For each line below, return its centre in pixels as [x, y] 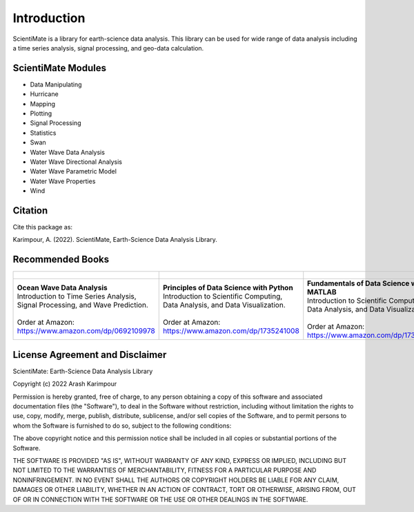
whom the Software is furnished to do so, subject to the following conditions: [122, 426]
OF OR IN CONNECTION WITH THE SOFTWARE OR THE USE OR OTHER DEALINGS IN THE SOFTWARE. [160, 499]
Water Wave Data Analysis [67, 152]
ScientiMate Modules [60, 68]
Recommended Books [61, 259]
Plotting [41, 113]
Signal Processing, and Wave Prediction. [82, 305]
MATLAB [322, 292]
